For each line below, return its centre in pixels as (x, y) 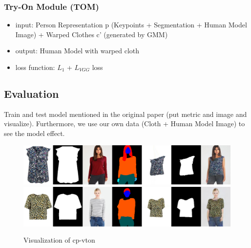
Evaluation (31, 93)
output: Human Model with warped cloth (77, 51)
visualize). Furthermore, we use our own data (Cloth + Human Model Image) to (125, 124)
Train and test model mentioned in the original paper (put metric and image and (125, 114)
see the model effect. (34, 133)
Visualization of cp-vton (59, 240)
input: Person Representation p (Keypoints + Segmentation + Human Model (131, 25)
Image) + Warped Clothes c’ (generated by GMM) (92, 34)
